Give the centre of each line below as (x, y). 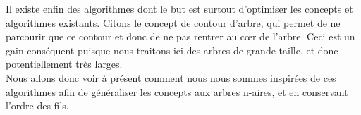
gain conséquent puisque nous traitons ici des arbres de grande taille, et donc (172, 50)
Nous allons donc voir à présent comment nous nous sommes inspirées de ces (171, 77)
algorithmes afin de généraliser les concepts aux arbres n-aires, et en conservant (177, 91)
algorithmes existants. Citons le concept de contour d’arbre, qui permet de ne (173, 22)
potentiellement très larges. (64, 64)
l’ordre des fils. (37, 105)
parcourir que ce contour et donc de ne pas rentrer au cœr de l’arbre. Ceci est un (180, 36)
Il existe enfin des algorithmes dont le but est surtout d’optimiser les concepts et (179, 8)
